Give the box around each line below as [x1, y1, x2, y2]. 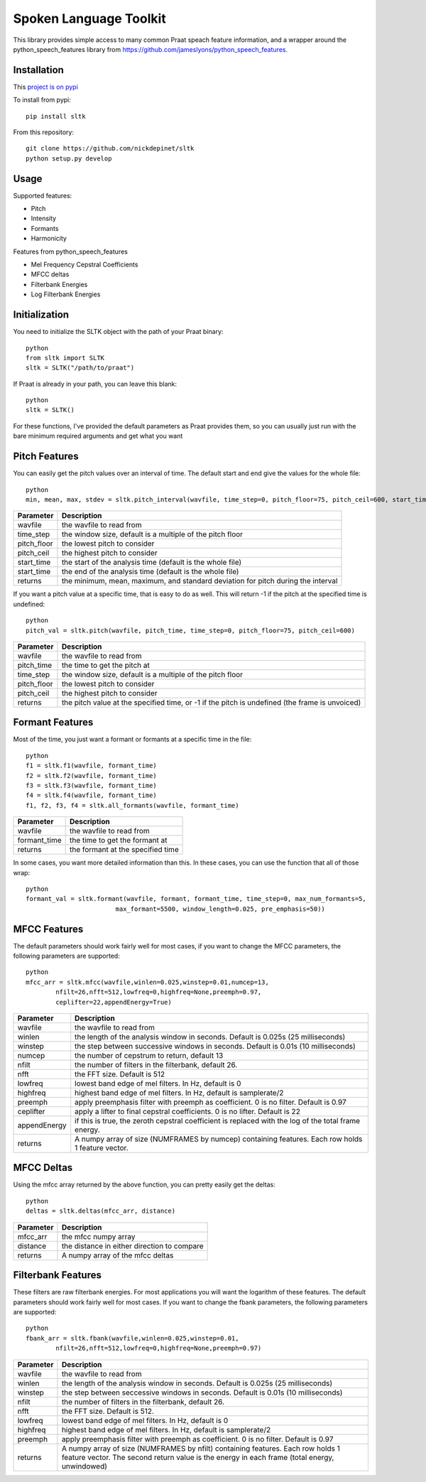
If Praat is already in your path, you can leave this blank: [13, 379, 177, 388]
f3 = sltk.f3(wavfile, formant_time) [26, 781, 158, 789]
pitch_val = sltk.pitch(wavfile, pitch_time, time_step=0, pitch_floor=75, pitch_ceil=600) [26, 626, 355, 634]
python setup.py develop [26, 154, 112, 163]
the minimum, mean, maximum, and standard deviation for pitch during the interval [61, 576, 338, 586]
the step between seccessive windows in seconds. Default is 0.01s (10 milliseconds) [61, 1388, 343, 1397]
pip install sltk [26, 112, 86, 120]
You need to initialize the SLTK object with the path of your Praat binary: [13, 328, 224, 336]
